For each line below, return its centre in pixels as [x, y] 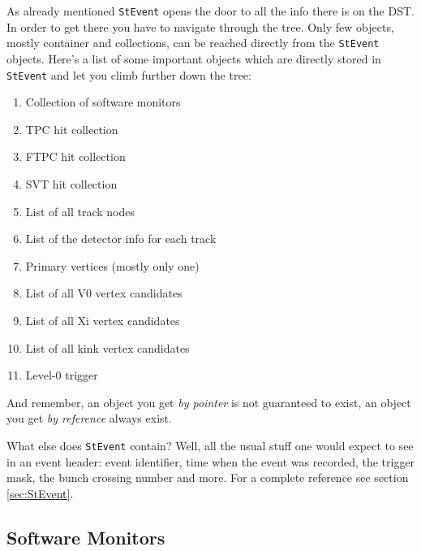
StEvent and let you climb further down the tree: [129, 74]
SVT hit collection [71, 183]
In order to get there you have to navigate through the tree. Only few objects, [200, 26]
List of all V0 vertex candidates [104, 293]
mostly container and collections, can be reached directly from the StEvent [193, 43]
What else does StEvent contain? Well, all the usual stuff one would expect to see [210, 445]
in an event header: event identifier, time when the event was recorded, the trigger [211, 461]
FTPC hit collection [75, 156]
